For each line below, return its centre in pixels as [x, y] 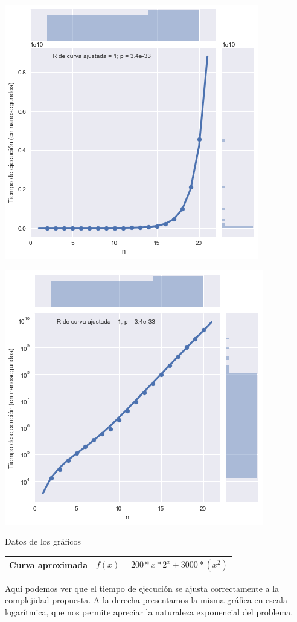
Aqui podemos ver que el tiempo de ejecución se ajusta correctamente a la [142, 588]
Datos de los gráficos [43, 541]
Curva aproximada [48, 565]
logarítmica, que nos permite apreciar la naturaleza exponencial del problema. [149, 611]
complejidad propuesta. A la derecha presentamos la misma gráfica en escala [146, 600]
